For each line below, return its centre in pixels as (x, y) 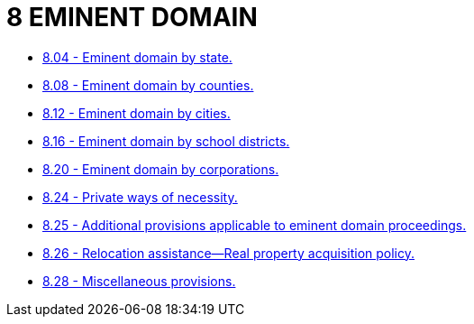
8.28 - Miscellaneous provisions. (139, 281)
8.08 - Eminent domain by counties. (148, 85)
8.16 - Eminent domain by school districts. (166, 141)
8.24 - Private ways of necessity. (140, 197)
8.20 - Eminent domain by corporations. (161, 169)
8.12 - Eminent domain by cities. (137, 113)
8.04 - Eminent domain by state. (137, 57)
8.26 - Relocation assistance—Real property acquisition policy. (228, 253)
